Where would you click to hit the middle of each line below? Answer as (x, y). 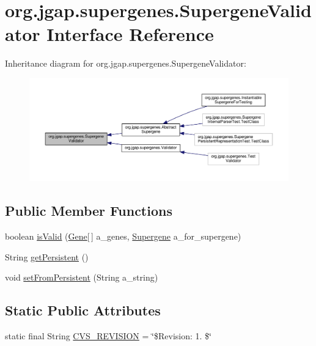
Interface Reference (130, 34)
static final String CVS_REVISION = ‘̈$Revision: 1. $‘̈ (108, 336)
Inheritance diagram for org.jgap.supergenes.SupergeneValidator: (126, 63)
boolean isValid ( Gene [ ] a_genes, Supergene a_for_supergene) (123, 236)
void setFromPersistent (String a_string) (82, 277)
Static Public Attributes (83, 310)
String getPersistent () (47, 256)
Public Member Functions (89, 211)
